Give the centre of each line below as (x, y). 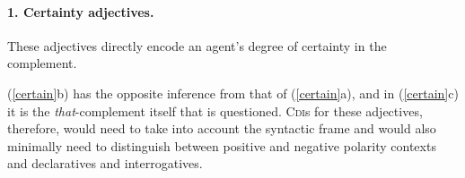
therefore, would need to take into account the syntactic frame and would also (222, 128)
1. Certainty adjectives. (81, 11)
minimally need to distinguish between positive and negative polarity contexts (222, 145)
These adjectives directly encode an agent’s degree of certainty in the (197, 45)
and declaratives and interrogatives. (105, 163)
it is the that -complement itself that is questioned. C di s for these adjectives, (215, 110)
